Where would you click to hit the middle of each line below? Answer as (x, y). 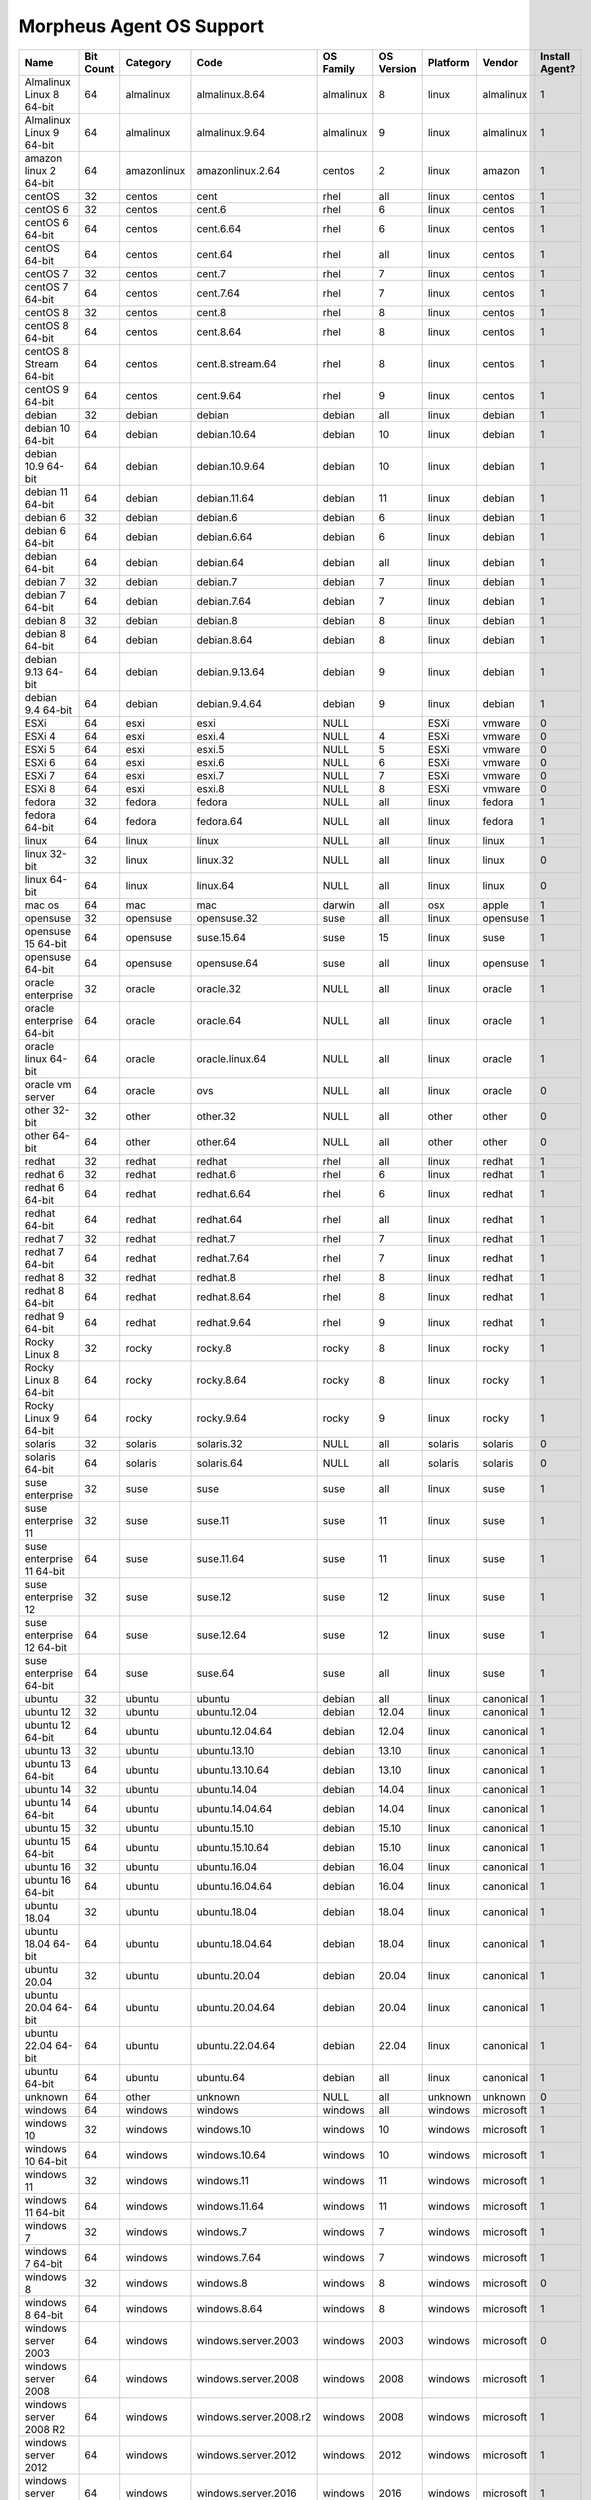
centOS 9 (46, 389)
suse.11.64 (220, 1558)
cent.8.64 (219, 332)
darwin (338, 905)
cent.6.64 (219, 228)
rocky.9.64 (221, 1418)
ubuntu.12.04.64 (234, 1731)
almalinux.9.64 (231, 132)
